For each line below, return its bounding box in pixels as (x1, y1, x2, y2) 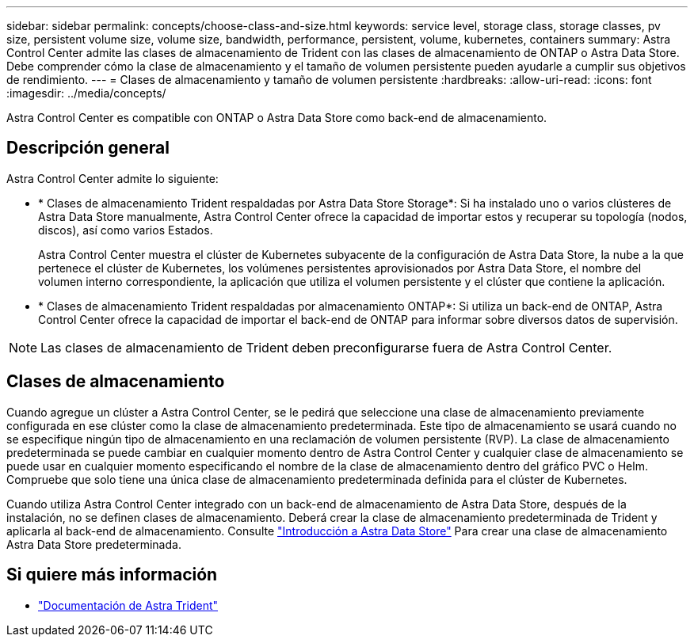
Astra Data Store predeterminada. (6, 537, 181, 551)
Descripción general (6, 138, 170, 158)
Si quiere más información (6, 565, 218, 585)
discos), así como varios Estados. (38, 223, 213, 237)
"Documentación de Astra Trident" (38, 598, 219, 612)
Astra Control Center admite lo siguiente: (6, 171, 219, 185)
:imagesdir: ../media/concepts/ (6, 86, 166, 100)
